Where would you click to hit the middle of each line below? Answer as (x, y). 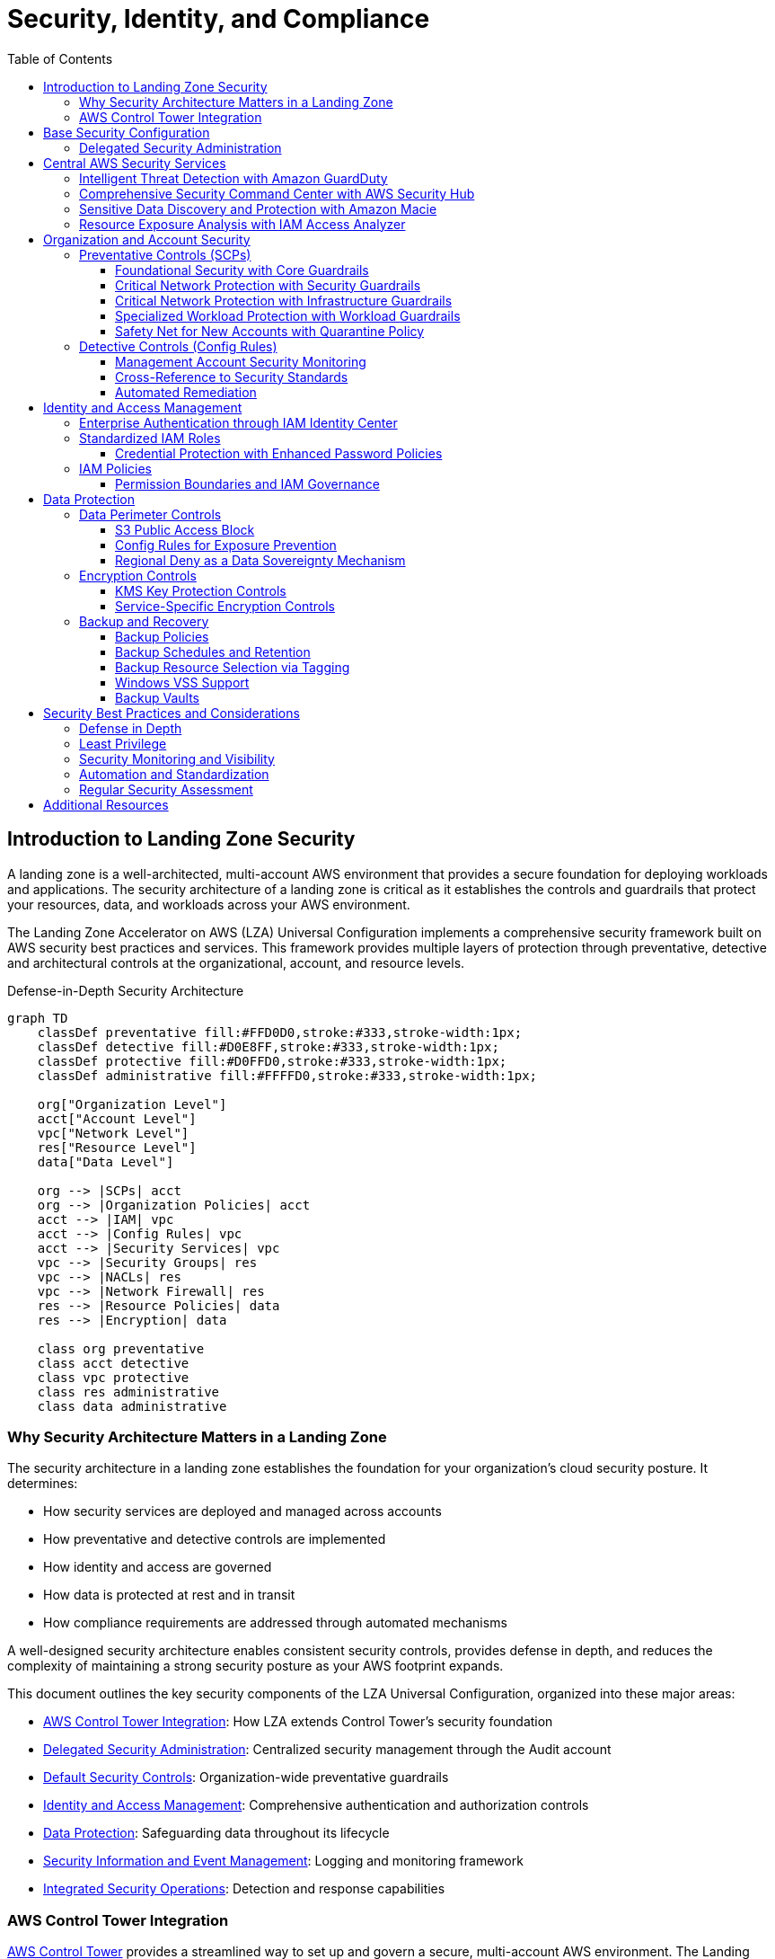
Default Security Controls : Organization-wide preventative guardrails (246, 1777)
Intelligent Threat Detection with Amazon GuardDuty (233, 178)
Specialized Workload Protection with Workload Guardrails (288, 315)
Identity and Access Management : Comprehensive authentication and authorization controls (316, 1805)
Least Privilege (123, 743)
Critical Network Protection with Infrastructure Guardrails (284, 300)
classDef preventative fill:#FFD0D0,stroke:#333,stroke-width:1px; (280, 1032)
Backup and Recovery (144, 621)
